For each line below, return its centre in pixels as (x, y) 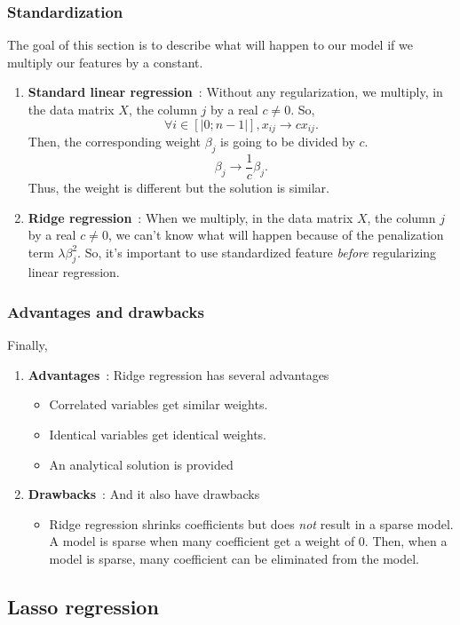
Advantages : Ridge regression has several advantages (178, 374)
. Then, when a (406, 541)
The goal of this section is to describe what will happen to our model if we (210, 45)
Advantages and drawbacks (106, 312)
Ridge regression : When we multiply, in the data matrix (190, 217)
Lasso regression (83, 607)
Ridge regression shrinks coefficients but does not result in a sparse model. (251, 523)
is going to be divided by (288, 142)
